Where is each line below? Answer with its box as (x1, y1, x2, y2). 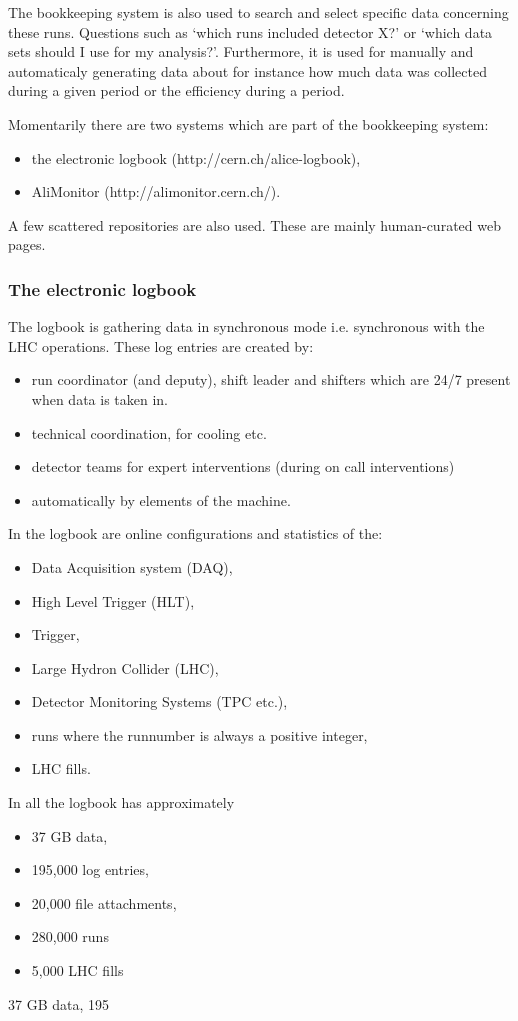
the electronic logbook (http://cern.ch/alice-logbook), (31, 147, 361, 168)
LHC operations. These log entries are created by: (8, 335, 314, 356)
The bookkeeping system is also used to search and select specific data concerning (8, 2, 509, 22)
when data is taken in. (31, 388, 168, 409)
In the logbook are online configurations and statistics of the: (8, 523, 383, 544)
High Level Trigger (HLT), (31, 590, 195, 611)
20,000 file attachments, (31, 892, 177, 913)
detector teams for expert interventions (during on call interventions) (31, 456, 455, 477)
